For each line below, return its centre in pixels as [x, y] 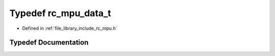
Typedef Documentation [49, 43]
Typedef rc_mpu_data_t [60, 13]
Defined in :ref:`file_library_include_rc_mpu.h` [70, 28]
